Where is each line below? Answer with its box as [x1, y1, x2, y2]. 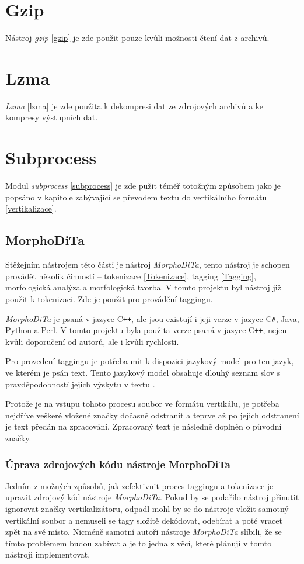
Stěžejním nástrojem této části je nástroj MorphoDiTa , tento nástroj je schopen [5, 258, 290, 271]
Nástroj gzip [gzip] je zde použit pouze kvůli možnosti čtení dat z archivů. [5, 32, 270, 44]
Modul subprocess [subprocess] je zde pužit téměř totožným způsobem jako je [5, 179, 281, 192]
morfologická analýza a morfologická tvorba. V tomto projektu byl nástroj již [5, 281, 281, 293]
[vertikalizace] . [5, 202, 57, 214]
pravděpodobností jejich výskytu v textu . [5, 378, 155, 390]
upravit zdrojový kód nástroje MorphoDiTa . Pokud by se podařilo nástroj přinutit [5, 491, 299, 503]
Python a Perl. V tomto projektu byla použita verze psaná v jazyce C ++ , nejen [5, 324, 287, 336]
